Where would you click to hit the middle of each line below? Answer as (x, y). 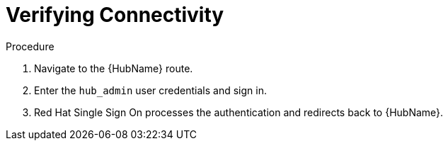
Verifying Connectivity (115, 15)
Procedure (30, 46)
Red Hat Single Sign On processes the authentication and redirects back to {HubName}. (239, 112)
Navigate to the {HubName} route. (114, 68)
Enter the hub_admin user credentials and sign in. (150, 90)
